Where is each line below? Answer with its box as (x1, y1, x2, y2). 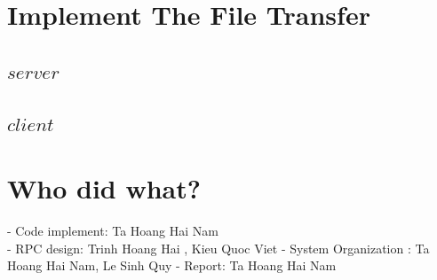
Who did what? (7, 170, 201, 206)
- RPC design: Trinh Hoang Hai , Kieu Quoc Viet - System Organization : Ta (7, 238, 430, 257)
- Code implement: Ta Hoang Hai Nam (7, 222, 218, 240)
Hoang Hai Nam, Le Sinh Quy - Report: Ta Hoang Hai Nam (7, 256, 337, 275)
